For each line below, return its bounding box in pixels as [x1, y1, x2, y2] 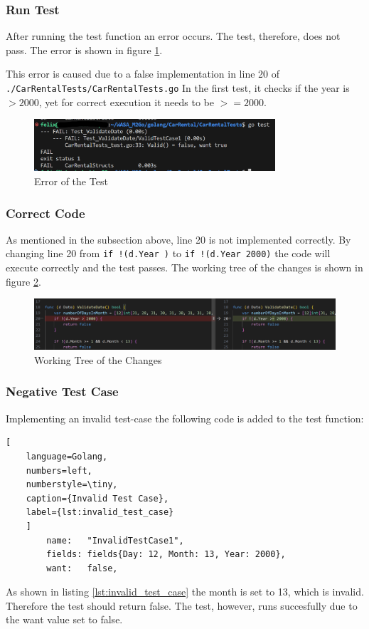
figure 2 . [6, 274, 41, 288]
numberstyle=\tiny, [26, 479, 118, 490]
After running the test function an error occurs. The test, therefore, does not [6, 28, 341, 43]
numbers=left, [26, 465, 92, 476]
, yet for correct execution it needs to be [38, 94, 214, 109]
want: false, [46, 563, 118, 573]
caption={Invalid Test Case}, [26, 493, 169, 504]
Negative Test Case [6, 383, 119, 400]
